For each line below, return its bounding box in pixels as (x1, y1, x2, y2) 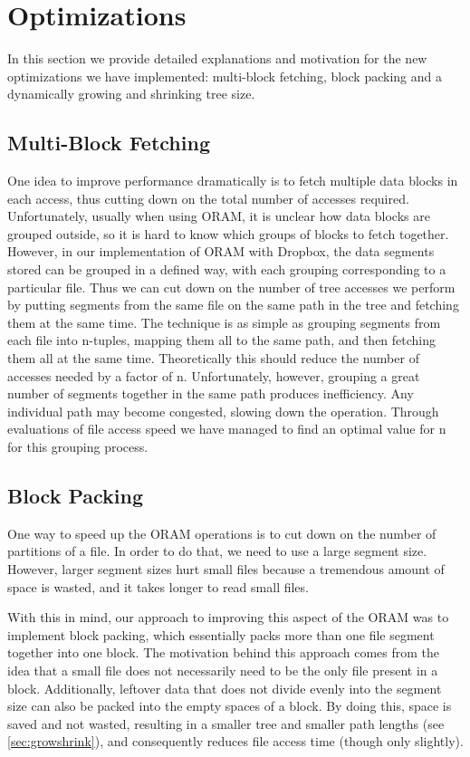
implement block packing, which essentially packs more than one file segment (7, 625, 435, 644)
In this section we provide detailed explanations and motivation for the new (7, 49, 427, 68)
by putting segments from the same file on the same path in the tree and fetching (7, 295, 459, 314)
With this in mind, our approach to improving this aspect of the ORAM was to (7, 608, 449, 627)
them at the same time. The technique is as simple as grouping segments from (7, 312, 441, 331)
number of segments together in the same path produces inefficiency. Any (7, 384, 414, 403)
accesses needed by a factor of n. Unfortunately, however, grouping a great (7, 366, 420, 385)
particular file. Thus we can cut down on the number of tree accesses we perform (7, 277, 456, 296)
